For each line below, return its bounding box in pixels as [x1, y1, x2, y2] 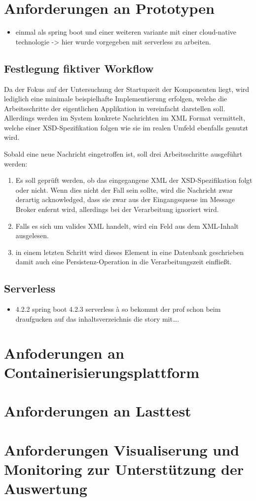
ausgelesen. [15, 230, 49, 241]
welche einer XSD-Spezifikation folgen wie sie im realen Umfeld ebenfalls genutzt [4, 122, 249, 132]
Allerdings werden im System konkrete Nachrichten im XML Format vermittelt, [4, 113, 246, 123]
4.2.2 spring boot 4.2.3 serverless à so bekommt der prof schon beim [15, 304, 221, 314]
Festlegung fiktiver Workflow [4, 60, 154, 76]
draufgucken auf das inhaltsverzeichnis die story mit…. [15, 313, 180, 324]
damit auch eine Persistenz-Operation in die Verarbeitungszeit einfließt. [15, 256, 232, 267]
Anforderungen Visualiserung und [4, 439, 240, 459]
